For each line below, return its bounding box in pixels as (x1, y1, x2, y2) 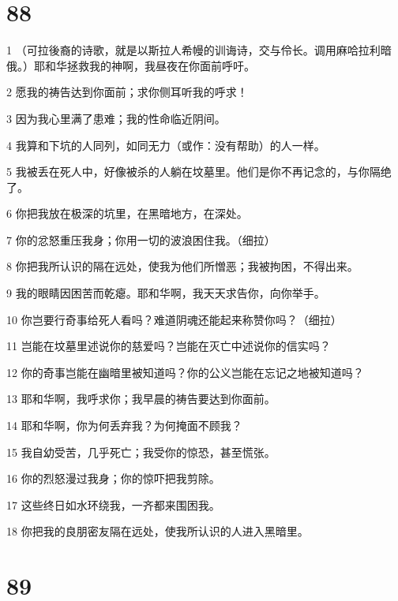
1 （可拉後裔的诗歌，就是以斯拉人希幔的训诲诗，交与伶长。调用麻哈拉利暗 (6, 42, 392, 58)
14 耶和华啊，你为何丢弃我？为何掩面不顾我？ (6, 417, 242, 434)
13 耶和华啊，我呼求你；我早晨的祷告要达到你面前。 (6, 390, 276, 407)
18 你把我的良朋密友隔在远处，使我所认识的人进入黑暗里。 (6, 523, 309, 539)
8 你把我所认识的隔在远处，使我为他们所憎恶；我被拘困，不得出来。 (6, 258, 359, 274)
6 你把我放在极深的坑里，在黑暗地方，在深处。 (6, 205, 248, 222)
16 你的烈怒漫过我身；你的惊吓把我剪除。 (6, 470, 220, 487)
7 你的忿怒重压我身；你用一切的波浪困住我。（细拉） (6, 231, 276, 248)
